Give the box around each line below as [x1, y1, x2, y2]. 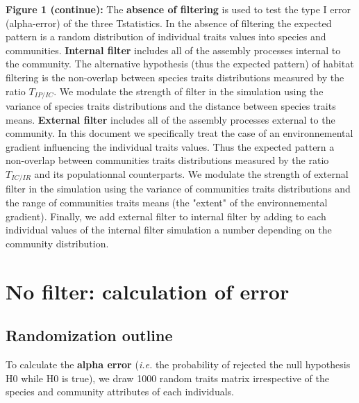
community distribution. [6, 236, 109, 250]
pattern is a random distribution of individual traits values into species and [6, 29, 326, 44]
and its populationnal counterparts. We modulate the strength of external [34, 166, 349, 181]
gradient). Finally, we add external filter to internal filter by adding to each [6, 208, 326, 223]
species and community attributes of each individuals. [6, 384, 234, 399]
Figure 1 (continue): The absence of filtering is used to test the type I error [6, 2, 351, 16]
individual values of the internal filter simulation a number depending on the [6, 222, 332, 237]
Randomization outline [6, 324, 173, 346]
